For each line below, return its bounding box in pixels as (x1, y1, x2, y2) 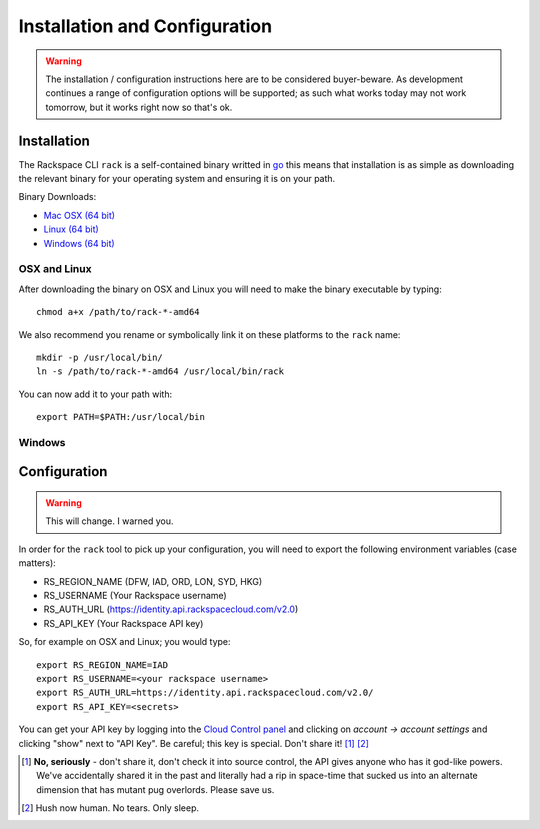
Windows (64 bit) (43, 237, 115, 249)
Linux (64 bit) (43, 223, 99, 235)
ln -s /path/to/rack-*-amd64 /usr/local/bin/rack (36, 366, 285, 377)
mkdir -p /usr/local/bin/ (36, 351, 164, 363)
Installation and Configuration (18, 15, 273, 37)
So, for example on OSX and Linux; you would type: (18, 636, 231, 648)
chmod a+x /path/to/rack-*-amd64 (36, 306, 200, 318)
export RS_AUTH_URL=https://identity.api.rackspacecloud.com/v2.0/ (36, 687, 374, 699)
